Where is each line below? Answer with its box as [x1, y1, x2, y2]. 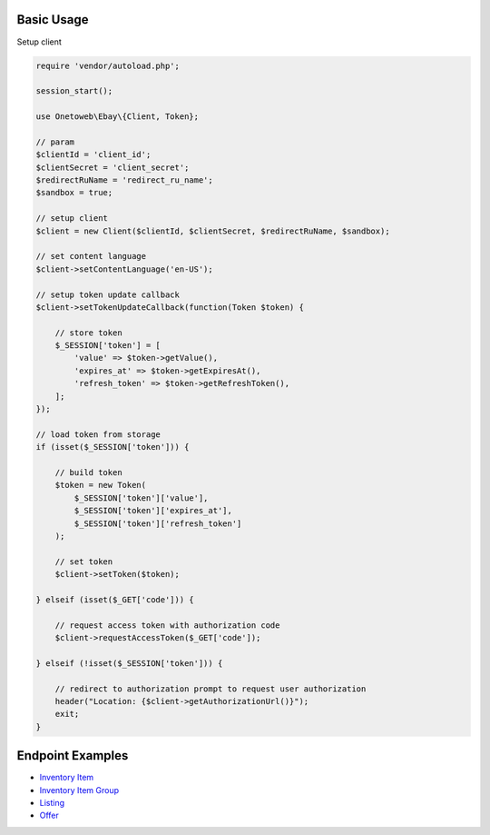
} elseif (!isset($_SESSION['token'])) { [35, 658, 223, 668]
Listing [39, 798, 65, 809]
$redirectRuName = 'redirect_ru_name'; [35, 175, 213, 185]
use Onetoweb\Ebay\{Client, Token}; [35, 112, 200, 122]
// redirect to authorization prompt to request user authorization [54, 683, 367, 694]
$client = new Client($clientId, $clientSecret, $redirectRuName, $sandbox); [35, 225, 390, 236]
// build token [54, 468, 122, 477]
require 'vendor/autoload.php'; [35, 60, 181, 71]
